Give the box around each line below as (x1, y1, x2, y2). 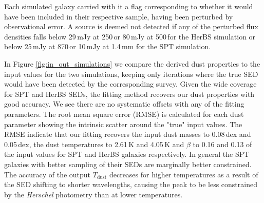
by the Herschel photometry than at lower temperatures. (4, 189, 183, 199)
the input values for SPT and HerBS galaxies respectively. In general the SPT (4, 149, 250, 159)
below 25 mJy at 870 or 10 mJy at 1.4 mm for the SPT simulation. (4, 41, 211, 52)
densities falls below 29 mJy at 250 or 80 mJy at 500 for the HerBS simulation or (4, 31, 256, 42)
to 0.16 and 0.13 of (193, 138, 252, 149)
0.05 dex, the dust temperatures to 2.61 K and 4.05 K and (4, 138, 184, 149)
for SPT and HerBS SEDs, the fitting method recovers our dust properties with (4, 88, 255, 99)
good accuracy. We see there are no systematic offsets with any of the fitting (4, 98, 244, 109)
